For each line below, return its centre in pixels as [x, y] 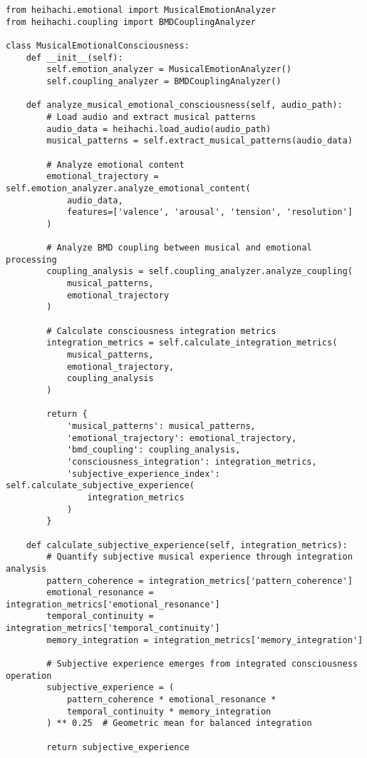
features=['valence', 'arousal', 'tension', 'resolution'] [210, 212]
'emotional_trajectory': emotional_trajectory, [182, 438]
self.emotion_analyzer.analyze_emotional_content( [128, 188]
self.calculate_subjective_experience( [100, 486]
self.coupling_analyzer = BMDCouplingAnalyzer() [164, 81]
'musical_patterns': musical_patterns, [161, 426]
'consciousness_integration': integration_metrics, [192, 461]
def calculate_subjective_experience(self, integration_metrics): [187, 545]
